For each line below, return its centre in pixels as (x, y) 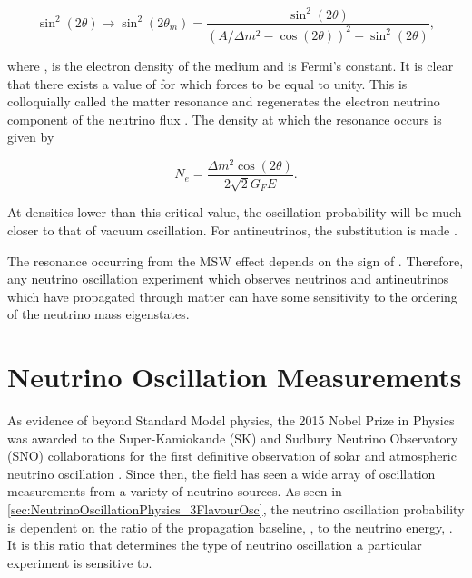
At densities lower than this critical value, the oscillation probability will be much (235, 212)
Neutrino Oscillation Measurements (235, 377)
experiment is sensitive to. (80, 562)
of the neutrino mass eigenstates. (98, 314)
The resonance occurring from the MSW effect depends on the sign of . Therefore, (236, 260)
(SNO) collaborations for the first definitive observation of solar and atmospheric (232, 456)
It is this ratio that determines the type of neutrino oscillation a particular (215, 545)
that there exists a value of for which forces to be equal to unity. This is (207, 83)
